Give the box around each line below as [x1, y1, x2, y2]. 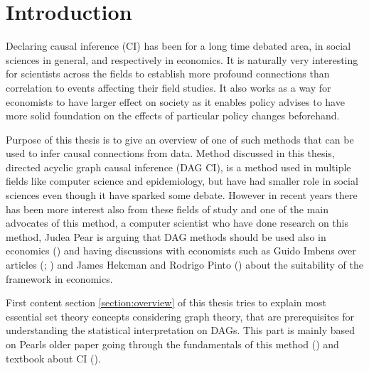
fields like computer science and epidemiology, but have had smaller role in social [6, 173, 358, 188]
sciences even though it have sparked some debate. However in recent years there [6, 188, 358, 203]
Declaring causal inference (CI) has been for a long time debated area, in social [6, 38, 351, 53]
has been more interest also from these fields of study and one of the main [6, 201, 328, 216]
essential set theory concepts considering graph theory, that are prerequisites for [6, 308, 355, 323]
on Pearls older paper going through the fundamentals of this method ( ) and [6, 337, 339, 351]
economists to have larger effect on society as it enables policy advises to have [6, 94, 345, 109]
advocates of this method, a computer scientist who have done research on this [6, 215, 348, 230]
